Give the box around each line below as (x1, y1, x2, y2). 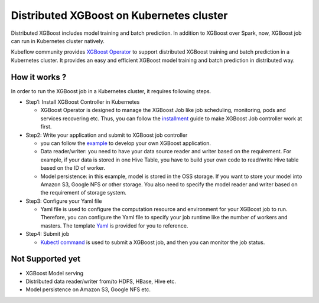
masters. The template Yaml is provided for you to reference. (40, 222, 188, 229)
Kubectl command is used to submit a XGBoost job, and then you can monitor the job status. (40, 239, 265, 246)
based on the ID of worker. (40, 164, 106, 172)
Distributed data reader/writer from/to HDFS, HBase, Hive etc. (25, 278, 177, 285)
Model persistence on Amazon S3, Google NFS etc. (25, 286, 151, 293)
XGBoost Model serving (25, 269, 84, 276)
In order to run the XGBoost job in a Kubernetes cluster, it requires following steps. (11, 87, 211, 94)
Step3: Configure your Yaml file (25, 197, 102, 205)
